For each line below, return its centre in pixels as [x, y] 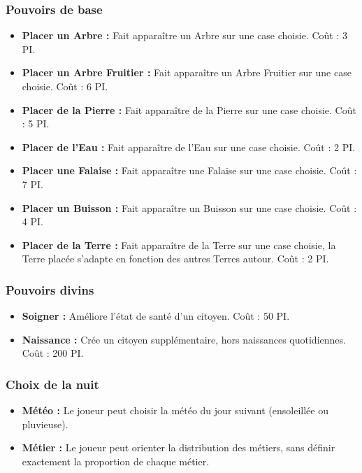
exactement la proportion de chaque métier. [116, 461]
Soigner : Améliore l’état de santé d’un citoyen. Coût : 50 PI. [156, 316]
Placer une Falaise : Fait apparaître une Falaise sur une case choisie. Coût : [189, 170]
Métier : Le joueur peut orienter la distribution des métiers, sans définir [179, 447]
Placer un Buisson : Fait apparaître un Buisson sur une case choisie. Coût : [189, 207]
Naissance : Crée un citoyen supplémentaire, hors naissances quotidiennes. [184, 339]
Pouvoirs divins [50, 289]
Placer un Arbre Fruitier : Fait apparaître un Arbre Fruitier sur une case [187, 72]
